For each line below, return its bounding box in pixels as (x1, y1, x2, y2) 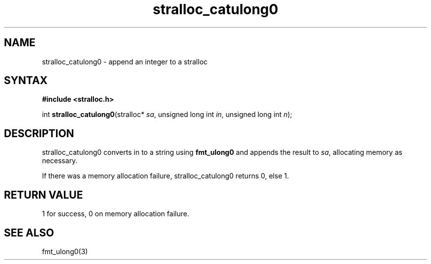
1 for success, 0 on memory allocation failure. (42, 209, 189, 218)
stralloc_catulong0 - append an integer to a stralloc (42, 57, 208, 66)
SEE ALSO (4, 226, 54, 239)
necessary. (42, 156, 78, 165)
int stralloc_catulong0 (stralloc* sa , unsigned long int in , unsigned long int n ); (42, 110, 292, 119)
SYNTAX (4, 74, 48, 87)
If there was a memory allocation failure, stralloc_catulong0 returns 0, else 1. (42, 172, 289, 180)
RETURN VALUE (4, 188, 83, 201)
